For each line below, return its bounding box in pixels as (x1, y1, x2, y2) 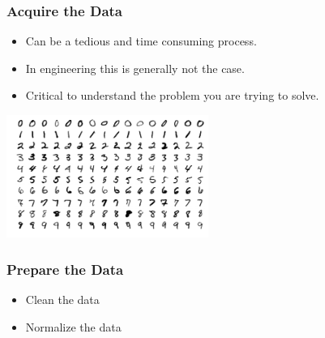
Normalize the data (25, 318, 122, 335)
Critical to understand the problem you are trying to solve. (25, 87, 319, 104)
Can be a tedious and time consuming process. (25, 32, 257, 49)
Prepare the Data (6, 259, 124, 279)
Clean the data (25, 290, 100, 307)
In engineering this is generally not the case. (25, 59, 245, 76)
